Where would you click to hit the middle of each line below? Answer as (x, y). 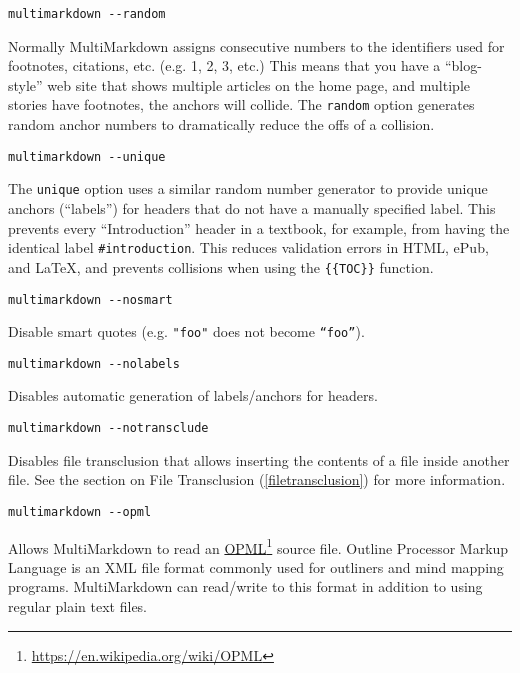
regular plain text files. (78, 606)
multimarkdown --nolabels (94, 363)
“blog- (463, 65)
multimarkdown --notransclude (108, 428)
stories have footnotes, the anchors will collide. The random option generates (241, 104)
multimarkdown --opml (80, 511)
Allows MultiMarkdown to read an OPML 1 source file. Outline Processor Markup (258, 546)
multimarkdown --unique (87, 156)
